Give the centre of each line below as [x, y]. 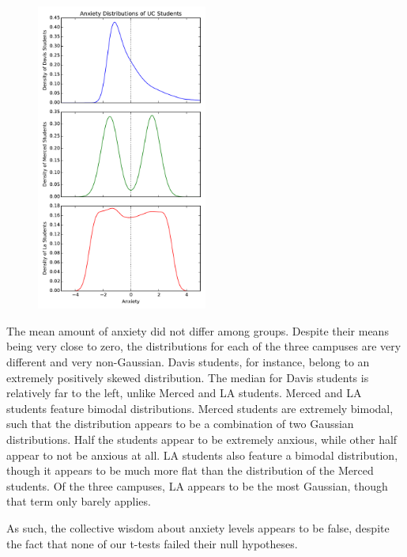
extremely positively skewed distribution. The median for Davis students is [188, 377]
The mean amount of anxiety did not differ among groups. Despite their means [198, 330]
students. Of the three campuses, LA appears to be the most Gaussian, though [197, 485]
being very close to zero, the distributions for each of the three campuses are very [204, 346]
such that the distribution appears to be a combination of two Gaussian [180, 424]
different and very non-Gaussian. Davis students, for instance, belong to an [188, 361]
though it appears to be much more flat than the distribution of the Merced [190, 470]
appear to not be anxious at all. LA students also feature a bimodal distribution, [202, 455]
